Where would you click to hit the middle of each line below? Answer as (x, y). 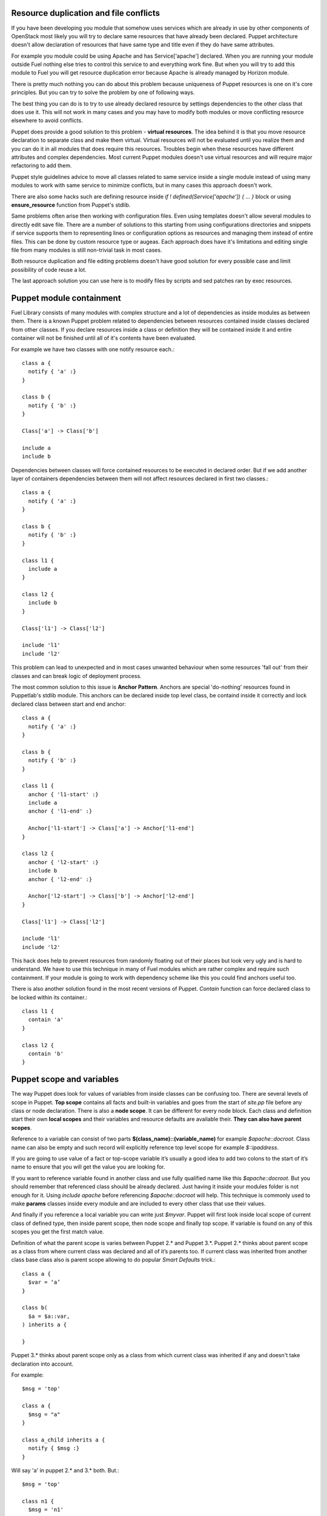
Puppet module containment (66, 298)
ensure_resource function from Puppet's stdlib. (71, 205)
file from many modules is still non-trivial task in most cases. (87, 250)
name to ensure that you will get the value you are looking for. (88, 1167)
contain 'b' (46, 1054)
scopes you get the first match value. (58, 1232)
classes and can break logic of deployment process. (76, 676)
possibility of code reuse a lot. (49, 269)
